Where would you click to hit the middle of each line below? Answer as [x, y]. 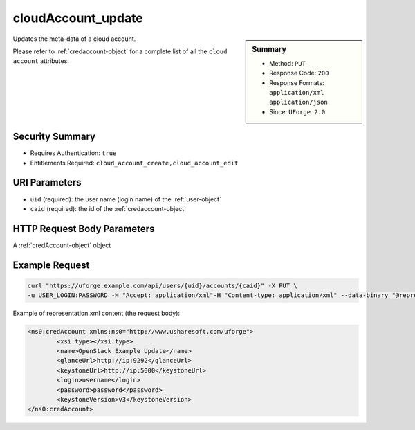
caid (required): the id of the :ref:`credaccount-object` [108, 208]
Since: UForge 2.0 [297, 111]
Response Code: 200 [299, 73]
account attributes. [41, 61]
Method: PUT [287, 63]
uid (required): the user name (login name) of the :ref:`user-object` [126, 199]
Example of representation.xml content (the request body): [96, 313]
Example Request [51, 265]
